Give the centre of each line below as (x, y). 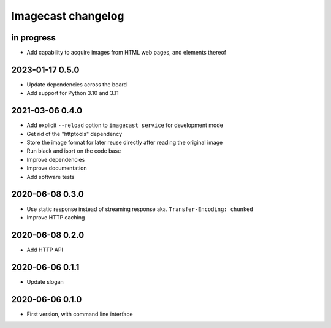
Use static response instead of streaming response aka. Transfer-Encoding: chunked (140, 209)
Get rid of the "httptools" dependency (74, 134)
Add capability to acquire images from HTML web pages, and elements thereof (127, 53)
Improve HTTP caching (56, 217)
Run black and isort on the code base (74, 151)
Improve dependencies (56, 159)
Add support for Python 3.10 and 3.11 (73, 93)
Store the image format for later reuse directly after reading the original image (125, 143)
